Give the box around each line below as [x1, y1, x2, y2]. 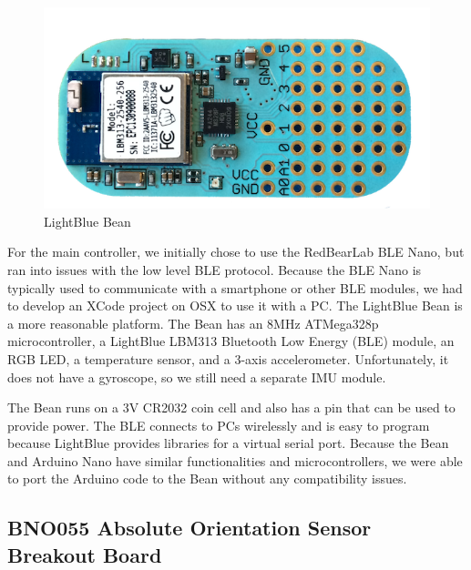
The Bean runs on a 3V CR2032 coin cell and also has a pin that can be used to [7, 398, 456, 417]
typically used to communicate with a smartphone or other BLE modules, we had [7, 278, 463, 297]
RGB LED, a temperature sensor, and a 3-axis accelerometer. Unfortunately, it [7, 349, 449, 368]
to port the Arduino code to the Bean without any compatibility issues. [7, 469, 407, 488]
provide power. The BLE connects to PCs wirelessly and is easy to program [7, 415, 430, 434]
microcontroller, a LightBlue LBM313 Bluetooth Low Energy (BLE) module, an [7, 331, 455, 351]
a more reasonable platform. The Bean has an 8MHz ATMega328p [7, 313, 379, 332]
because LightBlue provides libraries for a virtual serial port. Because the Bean [7, 433, 449, 453]
